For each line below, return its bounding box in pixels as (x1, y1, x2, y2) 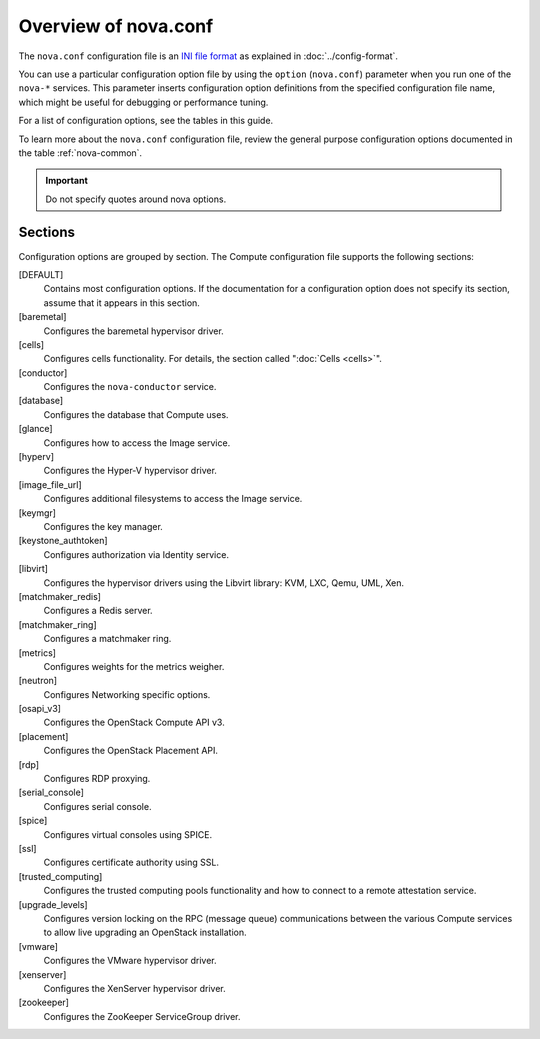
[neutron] (18, 675, 58, 687)
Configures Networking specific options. (43, 688, 211, 700)
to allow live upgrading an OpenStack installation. (43, 926, 247, 939)
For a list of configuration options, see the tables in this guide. (18, 115, 274, 127)
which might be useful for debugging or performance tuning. (18, 96, 269, 108)
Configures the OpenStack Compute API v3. (43, 716, 225, 729)
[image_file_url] (18, 478, 82, 490)
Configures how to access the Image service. (43, 436, 231, 449)
